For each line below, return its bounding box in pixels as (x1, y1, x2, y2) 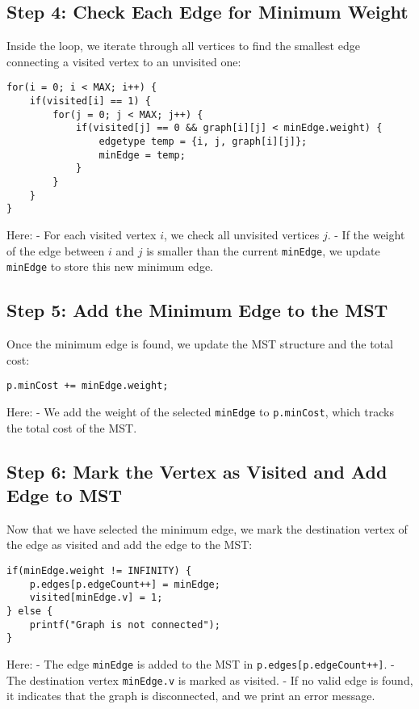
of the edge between (6, 242, 105, 259)
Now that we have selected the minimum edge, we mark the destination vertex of (6, 520, 408, 537)
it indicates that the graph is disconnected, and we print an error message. (6, 687, 375, 704)
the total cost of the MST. (6, 419, 137, 436)
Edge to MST (6, 482, 123, 507)
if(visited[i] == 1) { (29, 95, 151, 108)
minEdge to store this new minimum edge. (6, 258, 214, 275)
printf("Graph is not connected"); (29, 618, 220, 631)
